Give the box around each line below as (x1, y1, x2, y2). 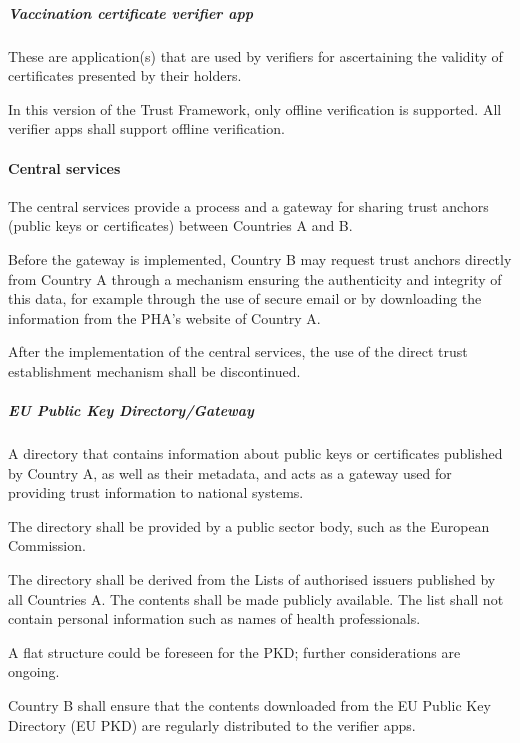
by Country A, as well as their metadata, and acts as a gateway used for (8, 462, 452, 483)
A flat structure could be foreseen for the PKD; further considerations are (8, 641, 461, 662)
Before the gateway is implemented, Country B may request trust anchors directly (8, 248, 512, 269)
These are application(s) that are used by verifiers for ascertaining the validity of (8, 45, 503, 66)
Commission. (8, 535, 86, 556)
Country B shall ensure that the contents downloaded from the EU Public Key (8, 694, 491, 715)
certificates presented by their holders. (8, 65, 242, 86)
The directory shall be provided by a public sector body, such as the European (8, 515, 490, 536)
